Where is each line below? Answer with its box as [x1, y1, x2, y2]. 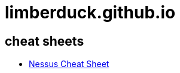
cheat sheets [5, 33, 84, 49]
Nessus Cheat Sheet [29, 59, 109, 69]
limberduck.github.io [5, 2, 176, 23]
